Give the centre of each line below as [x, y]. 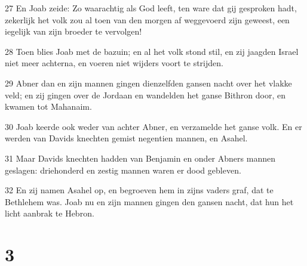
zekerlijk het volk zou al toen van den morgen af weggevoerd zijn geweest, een [147, 19]
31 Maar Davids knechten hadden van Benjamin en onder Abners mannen [140, 158]
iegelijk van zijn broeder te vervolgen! [73, 31]
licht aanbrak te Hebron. [50, 213]
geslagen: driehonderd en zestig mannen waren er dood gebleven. [123, 170]
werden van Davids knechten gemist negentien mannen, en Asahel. [126, 138]
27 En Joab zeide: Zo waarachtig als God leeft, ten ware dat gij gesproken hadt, [151, 8]
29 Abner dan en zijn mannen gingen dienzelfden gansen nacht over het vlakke [148, 83]
